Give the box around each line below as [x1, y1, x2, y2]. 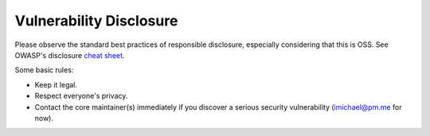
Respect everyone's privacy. [34, 91, 128, 101]
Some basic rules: [14, 65, 74, 75]
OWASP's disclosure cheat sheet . [14, 50, 125, 60]
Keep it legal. [34, 80, 78, 89]
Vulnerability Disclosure [14, 12, 178, 29]
